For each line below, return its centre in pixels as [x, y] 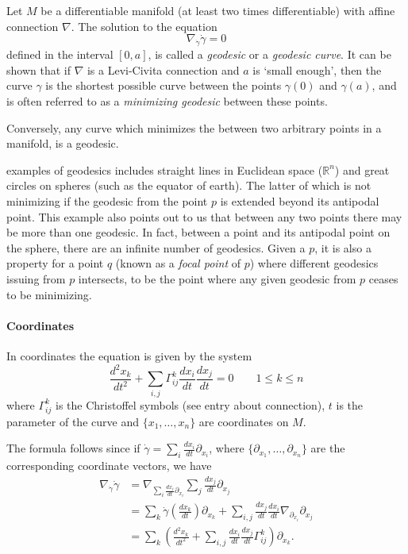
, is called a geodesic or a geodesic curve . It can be [269, 54]
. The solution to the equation [144, 26]
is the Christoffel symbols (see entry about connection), [190, 404]
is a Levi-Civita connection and [163, 69]
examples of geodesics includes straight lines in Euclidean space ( [165, 169]
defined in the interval [60, 54]
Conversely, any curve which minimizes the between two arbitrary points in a [194, 127]
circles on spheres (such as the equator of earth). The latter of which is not [189, 185]
